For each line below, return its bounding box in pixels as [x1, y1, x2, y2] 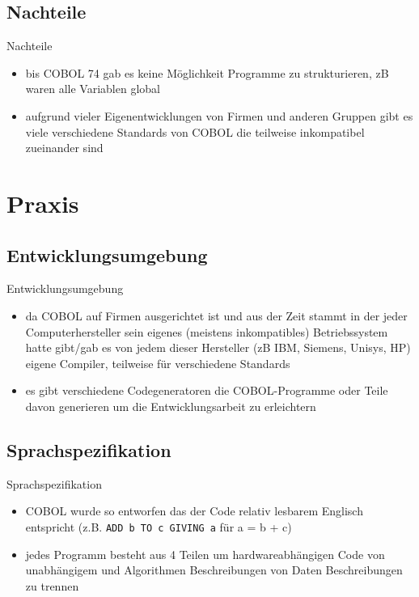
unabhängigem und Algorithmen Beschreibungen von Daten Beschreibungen [25, 561, 403, 578]
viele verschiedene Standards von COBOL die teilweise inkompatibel [25, 123, 365, 140]
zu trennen [25, 577, 79, 594]
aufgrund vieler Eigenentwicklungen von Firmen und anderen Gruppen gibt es [25, 107, 413, 124]
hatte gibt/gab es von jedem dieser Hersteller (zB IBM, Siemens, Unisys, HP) [25, 339, 411, 356]
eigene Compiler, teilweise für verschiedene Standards [25, 354, 290, 371]
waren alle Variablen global [25, 80, 160, 97]
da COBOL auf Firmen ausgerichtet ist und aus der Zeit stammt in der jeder [25, 307, 408, 324]
